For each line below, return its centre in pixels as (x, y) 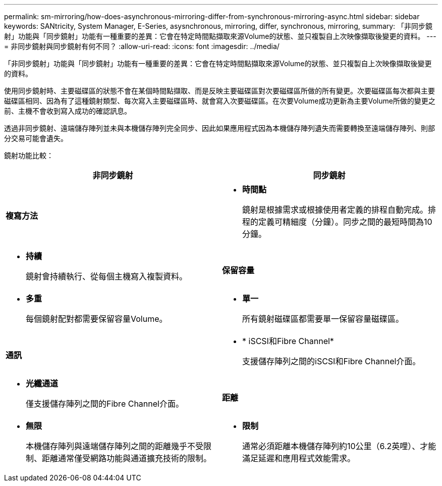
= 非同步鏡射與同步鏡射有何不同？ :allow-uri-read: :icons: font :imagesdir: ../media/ (142, 46)
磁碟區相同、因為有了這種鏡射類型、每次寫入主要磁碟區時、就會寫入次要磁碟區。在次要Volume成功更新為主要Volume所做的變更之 (220, 101)
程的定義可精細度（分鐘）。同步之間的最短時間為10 (337, 222)
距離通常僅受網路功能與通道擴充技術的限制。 (127, 458)
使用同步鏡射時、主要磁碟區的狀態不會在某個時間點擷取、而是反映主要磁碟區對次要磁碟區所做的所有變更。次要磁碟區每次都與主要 (219, 91)
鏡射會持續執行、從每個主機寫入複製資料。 (107, 276)
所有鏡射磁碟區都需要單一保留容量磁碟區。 (323, 319)
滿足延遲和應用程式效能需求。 (299, 458)
